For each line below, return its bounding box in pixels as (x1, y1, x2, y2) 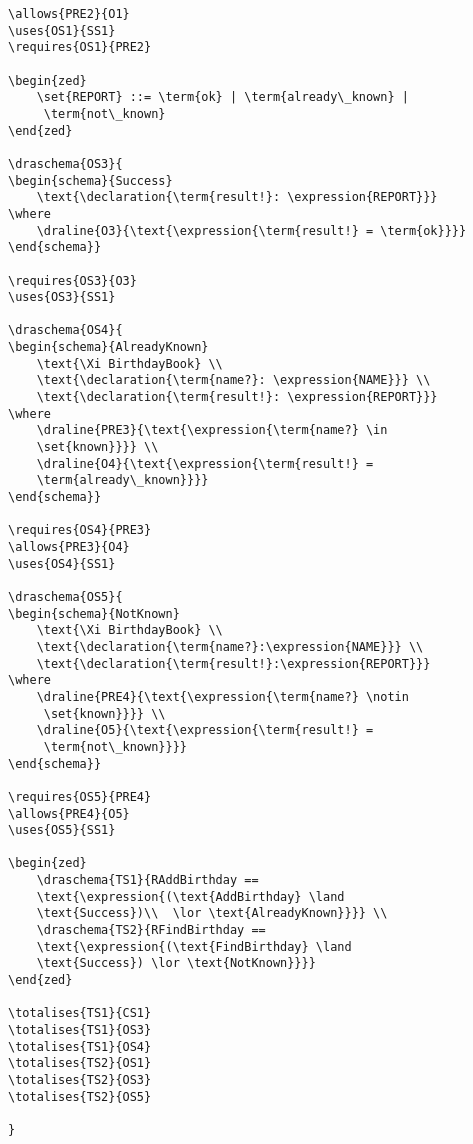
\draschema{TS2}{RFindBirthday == (36, 923, 266, 938)
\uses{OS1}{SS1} (8, 23, 116, 38)
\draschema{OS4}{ (8, 323, 123, 338)
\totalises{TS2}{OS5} (8, 1089, 152, 1104)
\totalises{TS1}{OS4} (8, 1039, 152, 1054)
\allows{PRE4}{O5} (8, 806, 130, 821)
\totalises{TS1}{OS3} (8, 1023, 152, 1038)
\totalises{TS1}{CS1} (8, 1006, 152, 1021)
